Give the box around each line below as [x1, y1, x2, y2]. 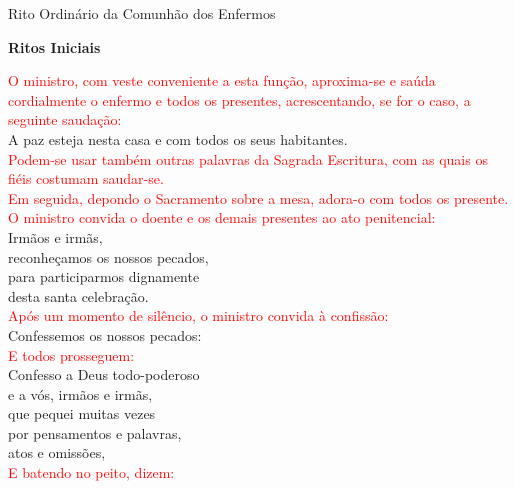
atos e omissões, [8, 442, 106, 463]
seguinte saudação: [8, 109, 122, 130]
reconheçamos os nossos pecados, [8, 246, 209, 267]
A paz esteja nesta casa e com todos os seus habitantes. [8, 128, 348, 149]
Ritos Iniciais [8, 36, 101, 57]
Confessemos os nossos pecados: [8, 324, 202, 345]
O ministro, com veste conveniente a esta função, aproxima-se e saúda [8, 70, 436, 91]
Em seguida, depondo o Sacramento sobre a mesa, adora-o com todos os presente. [8, 187, 509, 208]
